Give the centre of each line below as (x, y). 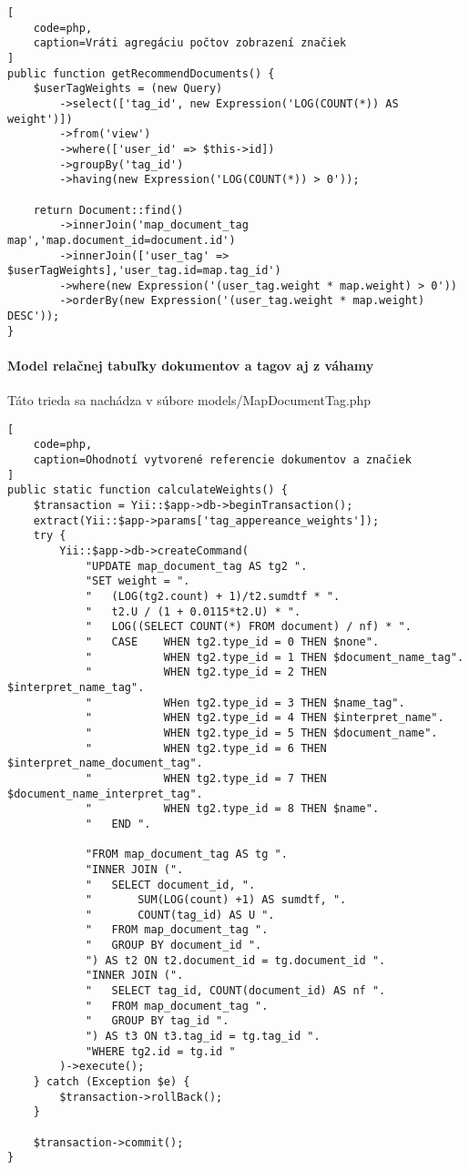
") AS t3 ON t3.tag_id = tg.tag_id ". (203, 1037)
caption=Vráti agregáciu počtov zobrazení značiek (190, 43)
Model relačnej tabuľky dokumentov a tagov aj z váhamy (191, 366)
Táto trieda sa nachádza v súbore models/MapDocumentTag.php (189, 400)
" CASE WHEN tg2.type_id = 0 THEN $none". (232, 642)
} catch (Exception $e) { (112, 1082)
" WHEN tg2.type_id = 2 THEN (206, 672)
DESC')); (34, 316)
